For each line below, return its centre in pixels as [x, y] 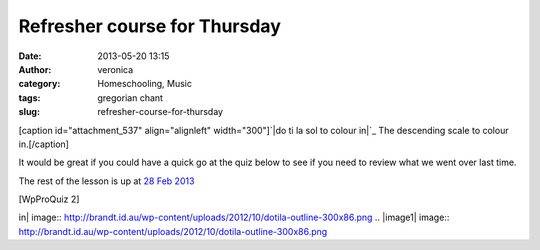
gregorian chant [130, 97]
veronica [115, 69]
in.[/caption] [44, 144]
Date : [30, 56]
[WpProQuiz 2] [49, 199]
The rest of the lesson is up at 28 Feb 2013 [106, 181]
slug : [29, 112]
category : [39, 84]
